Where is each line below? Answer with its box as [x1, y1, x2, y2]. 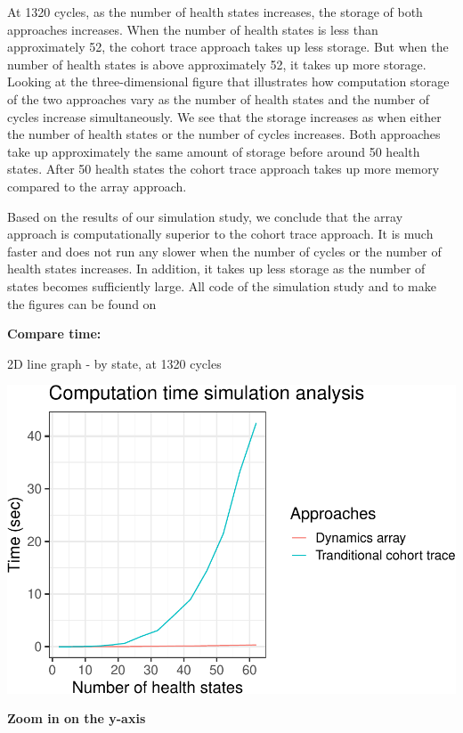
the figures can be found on [7, 294, 157, 313]
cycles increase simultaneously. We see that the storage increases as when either [7, 107, 442, 126]
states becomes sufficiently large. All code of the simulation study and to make [7, 276, 436, 295]
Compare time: [7, 324, 102, 343]
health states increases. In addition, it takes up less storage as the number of [7, 259, 426, 278]
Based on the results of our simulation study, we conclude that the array [7, 207, 403, 225]
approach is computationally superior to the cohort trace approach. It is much [7, 224, 434, 243]
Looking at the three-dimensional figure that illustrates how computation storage [7, 72, 450, 91]
